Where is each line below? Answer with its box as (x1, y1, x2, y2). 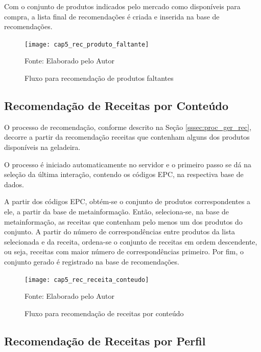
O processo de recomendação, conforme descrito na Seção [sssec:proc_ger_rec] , (4, 121, 252, 132)
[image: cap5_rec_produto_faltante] (25, 40, 149, 48)
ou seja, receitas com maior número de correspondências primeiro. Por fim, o (4, 246, 244, 257)
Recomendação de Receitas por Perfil (4, 333, 206, 348)
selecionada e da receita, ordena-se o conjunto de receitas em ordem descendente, (4, 236, 257, 247)
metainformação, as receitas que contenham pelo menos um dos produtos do (4, 216, 243, 227)
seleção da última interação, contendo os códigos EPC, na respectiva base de (4, 169, 244, 180)
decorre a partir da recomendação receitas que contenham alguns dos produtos (4, 131, 250, 142)
